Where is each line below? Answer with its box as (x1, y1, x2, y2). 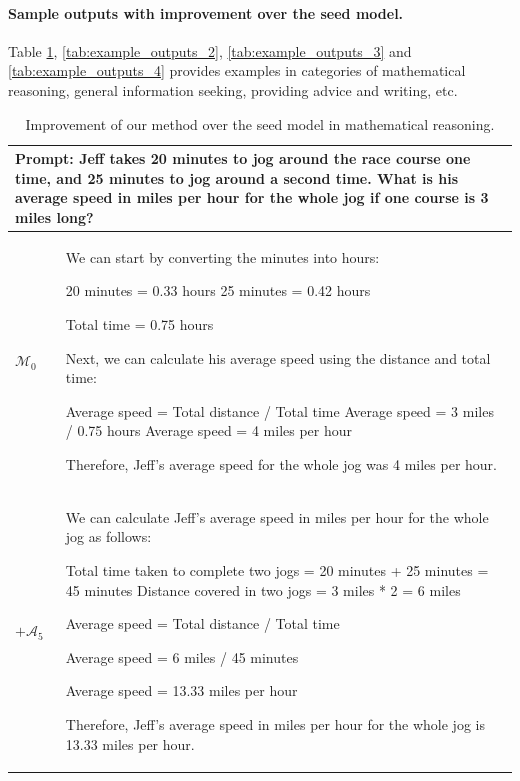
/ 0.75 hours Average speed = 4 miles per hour (65, 420, 353, 441)
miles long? (15, 206, 94, 227)
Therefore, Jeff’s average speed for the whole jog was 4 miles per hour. (65, 453, 497, 474)
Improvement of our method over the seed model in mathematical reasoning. (25, 113, 495, 134)
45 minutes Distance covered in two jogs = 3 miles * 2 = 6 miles (65, 579, 461, 600)
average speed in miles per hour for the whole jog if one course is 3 (15, 187, 489, 208)
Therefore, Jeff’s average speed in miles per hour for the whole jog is (65, 713, 485, 734)
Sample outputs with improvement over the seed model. (8, 2, 404, 23)
